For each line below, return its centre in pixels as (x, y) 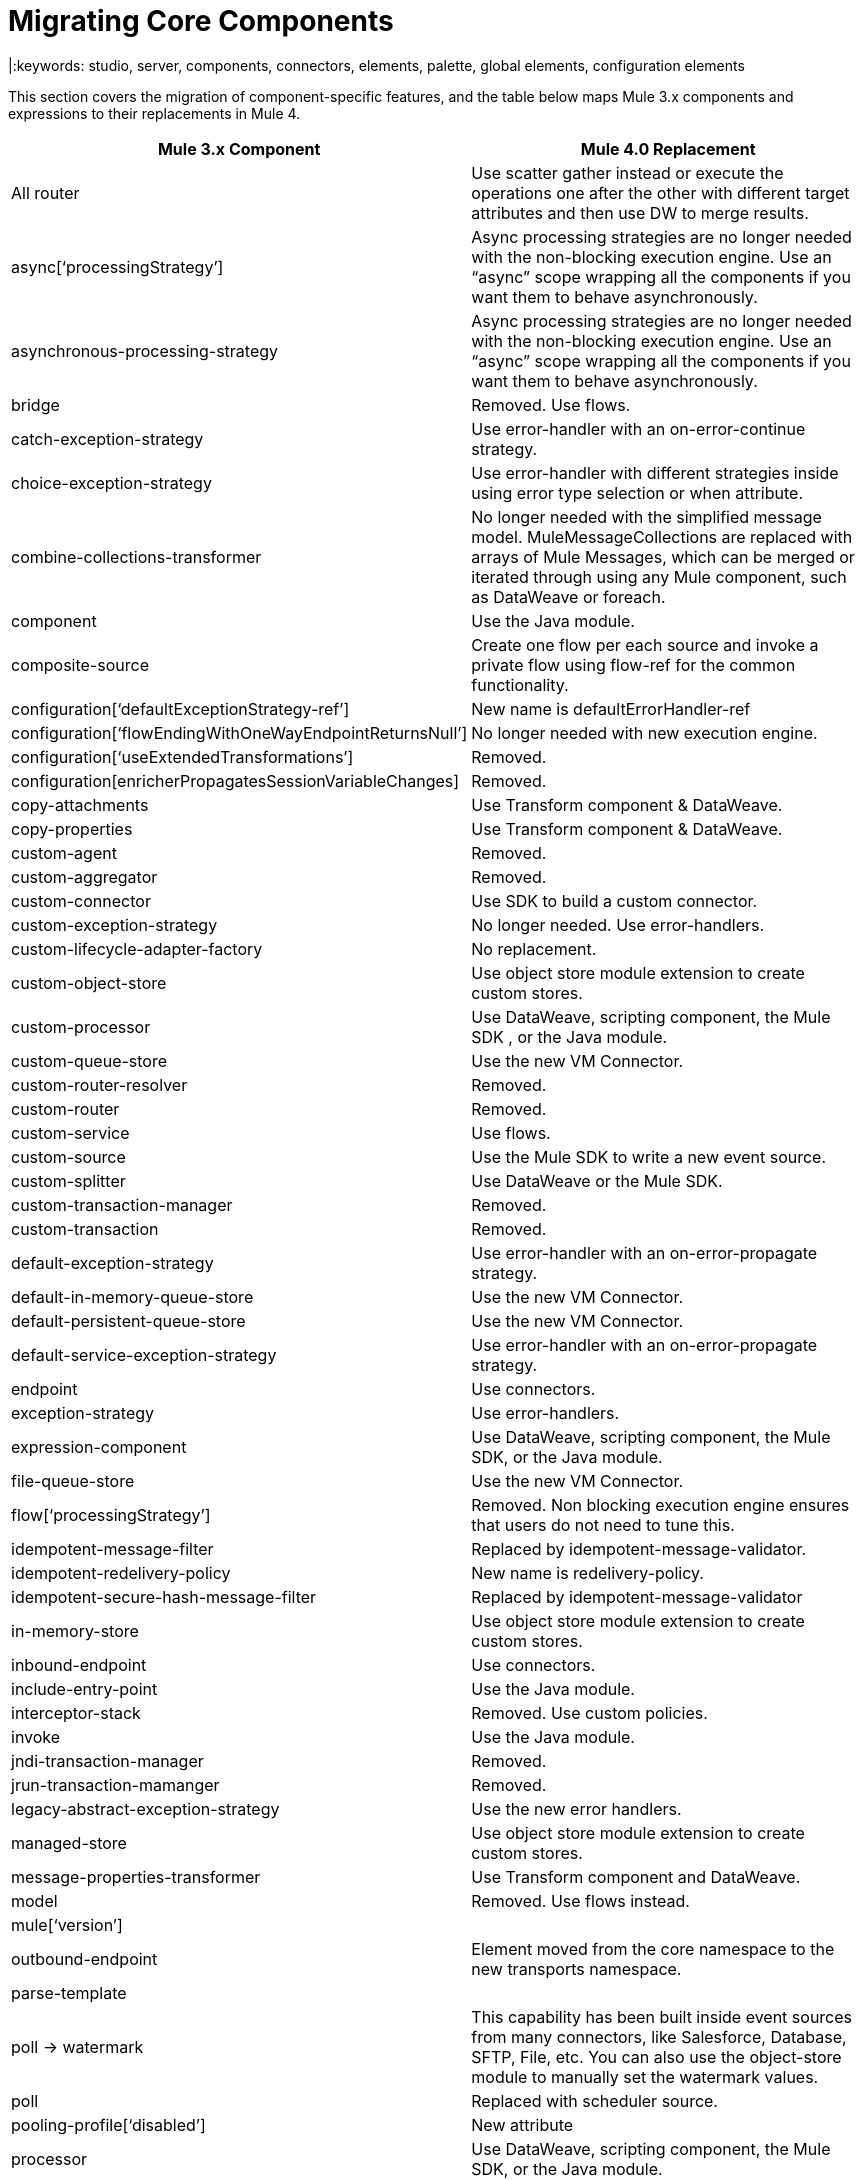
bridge (35, 404)
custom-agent (64, 852)
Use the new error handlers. (576, 1808)
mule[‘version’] (67, 1924)
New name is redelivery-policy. (587, 1572)
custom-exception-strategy (114, 924)
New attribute (522, 2124)
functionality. (520, 684)
